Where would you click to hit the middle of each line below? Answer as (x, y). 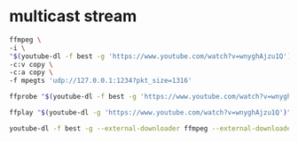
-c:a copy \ (31, 72)
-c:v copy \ (31, 64)
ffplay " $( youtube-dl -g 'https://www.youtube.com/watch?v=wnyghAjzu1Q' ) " (150, 113)
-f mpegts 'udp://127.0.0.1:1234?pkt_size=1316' (101, 81)
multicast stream (73, 16)
